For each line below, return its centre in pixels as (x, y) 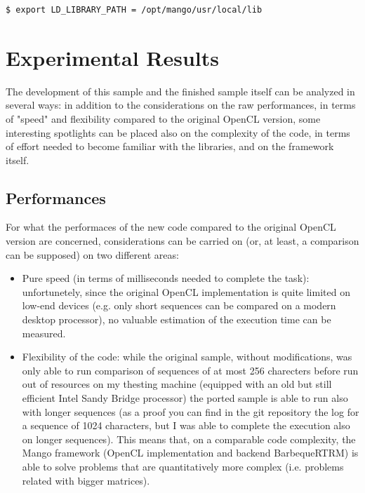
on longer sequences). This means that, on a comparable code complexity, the (189, 439)
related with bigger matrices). (86, 480)
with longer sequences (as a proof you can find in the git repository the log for (191, 411)
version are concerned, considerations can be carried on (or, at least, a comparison (182, 241)
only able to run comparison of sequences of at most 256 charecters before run (190, 370)
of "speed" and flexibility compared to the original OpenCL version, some (163, 118)
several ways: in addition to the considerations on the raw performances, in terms (181, 105)
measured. (44, 333)
